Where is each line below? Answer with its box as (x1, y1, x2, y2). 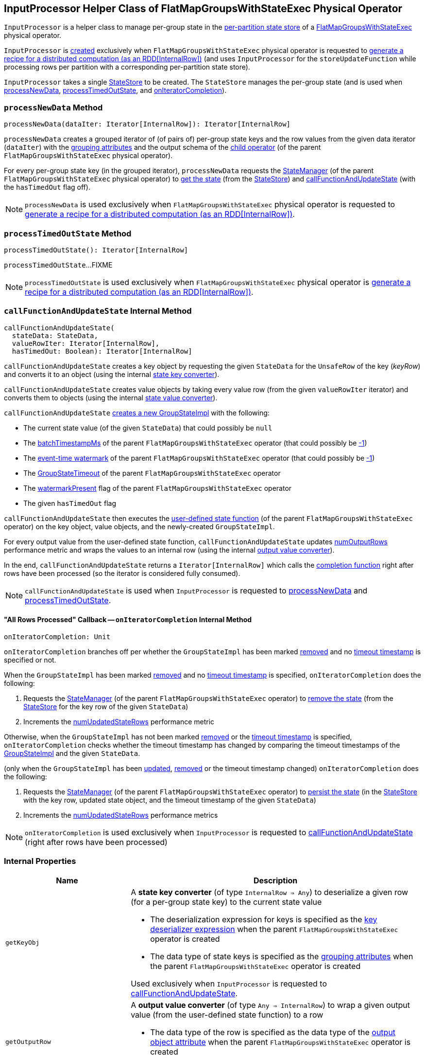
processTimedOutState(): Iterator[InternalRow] (4, 246, 188, 254)
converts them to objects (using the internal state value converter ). (4, 393, 218, 402)
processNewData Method (4, 102, 103, 112)
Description (253, 875, 298, 885)
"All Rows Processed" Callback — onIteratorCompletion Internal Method (4, 615, 252, 624)
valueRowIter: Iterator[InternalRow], (12, 339, 160, 347)
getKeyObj (5, 939, 40, 947)
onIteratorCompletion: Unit (4, 632, 111, 641)
